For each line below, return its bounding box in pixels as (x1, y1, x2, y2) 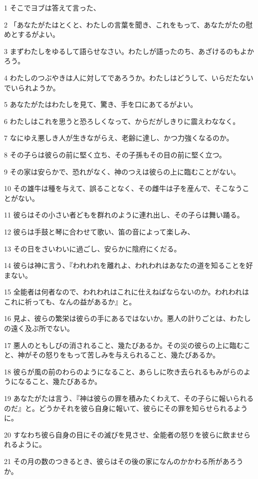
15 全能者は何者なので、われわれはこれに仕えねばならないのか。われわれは (4, 286, 250, 297)
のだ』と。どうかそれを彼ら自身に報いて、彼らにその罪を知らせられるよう (4, 402, 248, 413)
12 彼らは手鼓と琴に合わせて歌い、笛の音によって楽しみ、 (4, 226, 195, 236)
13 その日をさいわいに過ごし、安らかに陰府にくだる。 (4, 243, 181, 253)
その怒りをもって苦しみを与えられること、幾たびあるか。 (31, 349, 220, 360)
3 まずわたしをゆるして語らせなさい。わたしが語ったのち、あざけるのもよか (4, 45, 254, 56)
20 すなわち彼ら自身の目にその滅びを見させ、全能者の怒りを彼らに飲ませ (4, 429, 244, 439)
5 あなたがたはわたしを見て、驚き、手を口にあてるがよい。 (4, 99, 198, 109)
